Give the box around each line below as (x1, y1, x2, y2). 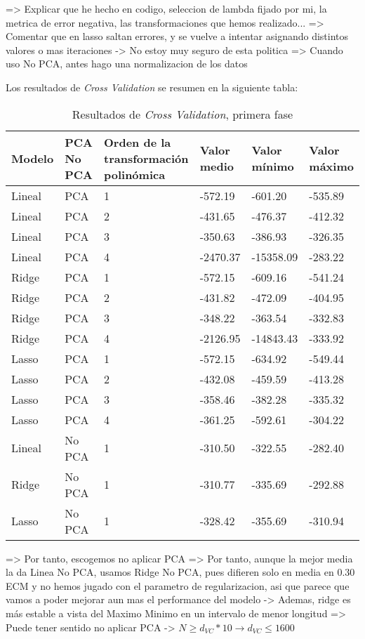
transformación (104, 150, 189, 166)
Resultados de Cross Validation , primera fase (72, 105, 293, 122)
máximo (309, 158, 354, 175)
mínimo (251, 158, 294, 175)
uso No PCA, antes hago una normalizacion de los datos (6, 56, 248, 71)
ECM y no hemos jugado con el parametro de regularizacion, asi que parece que (6, 578, 350, 593)
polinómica (104, 166, 166, 183)
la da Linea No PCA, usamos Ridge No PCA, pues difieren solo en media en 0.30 (6, 565, 355, 579)
